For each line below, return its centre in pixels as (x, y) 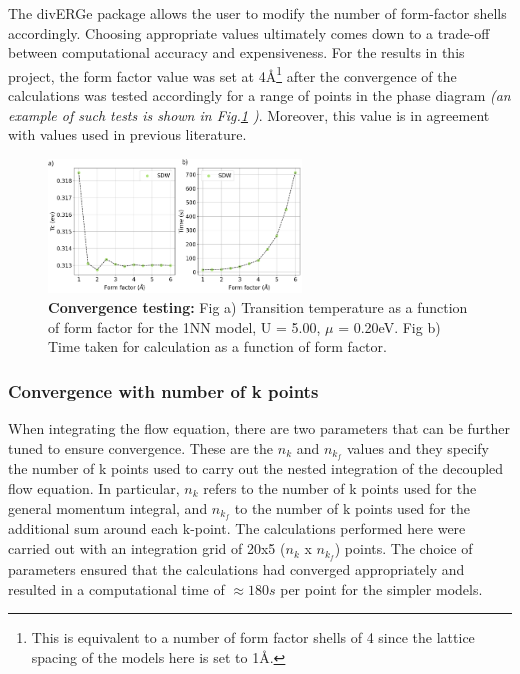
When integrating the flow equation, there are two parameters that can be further (259, 427)
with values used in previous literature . (127, 134)
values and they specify (417, 447)
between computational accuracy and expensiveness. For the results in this (236, 52)
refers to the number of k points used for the (340, 488)
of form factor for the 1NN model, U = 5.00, (184, 326)
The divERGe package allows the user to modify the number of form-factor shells (257, 13)
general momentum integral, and (108, 507)
